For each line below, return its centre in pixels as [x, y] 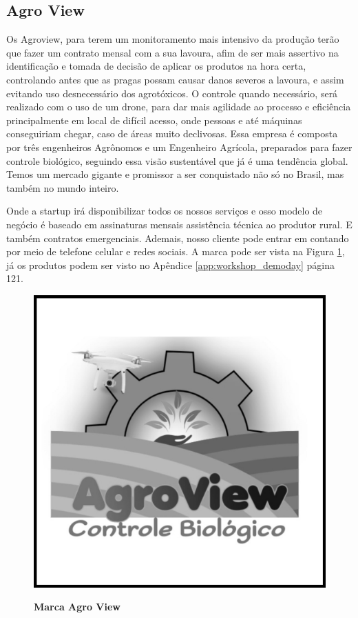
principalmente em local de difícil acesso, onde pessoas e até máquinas [154, 120]
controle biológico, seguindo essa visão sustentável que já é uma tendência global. [177, 160]
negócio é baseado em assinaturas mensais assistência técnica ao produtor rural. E [179, 224]
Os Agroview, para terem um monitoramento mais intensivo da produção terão [173, 39]
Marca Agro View [77, 607]
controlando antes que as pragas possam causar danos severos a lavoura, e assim [175, 79]
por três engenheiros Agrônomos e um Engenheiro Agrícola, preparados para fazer [179, 147]
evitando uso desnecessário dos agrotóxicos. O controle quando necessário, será [172, 93]
